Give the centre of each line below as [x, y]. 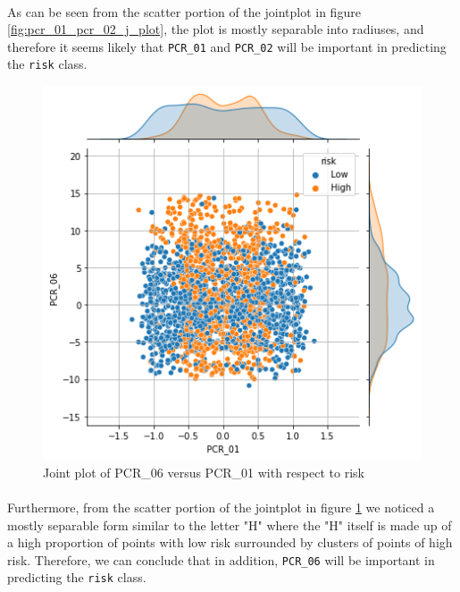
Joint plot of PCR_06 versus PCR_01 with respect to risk [204, 472]
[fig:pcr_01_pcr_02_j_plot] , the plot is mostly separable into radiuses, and [216, 29]
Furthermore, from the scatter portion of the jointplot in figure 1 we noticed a [221, 507]
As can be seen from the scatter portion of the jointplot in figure [184, 11]
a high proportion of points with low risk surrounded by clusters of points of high [230, 542]
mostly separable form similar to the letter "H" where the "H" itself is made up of [230, 524]
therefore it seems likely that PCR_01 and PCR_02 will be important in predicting [227, 46]
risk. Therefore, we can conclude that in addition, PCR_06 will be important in [221, 559]
